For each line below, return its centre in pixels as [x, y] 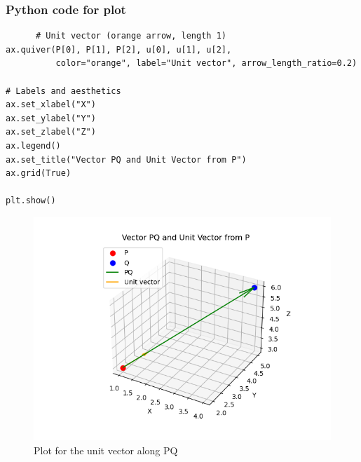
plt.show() [31, 201]
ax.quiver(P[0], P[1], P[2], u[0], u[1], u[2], [119, 49]
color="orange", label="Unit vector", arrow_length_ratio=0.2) [206, 63]
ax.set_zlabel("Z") [51, 132]
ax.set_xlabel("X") [51, 105]
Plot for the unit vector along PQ [106, 450]
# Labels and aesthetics [63, 91]
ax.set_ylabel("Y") [51, 118]
